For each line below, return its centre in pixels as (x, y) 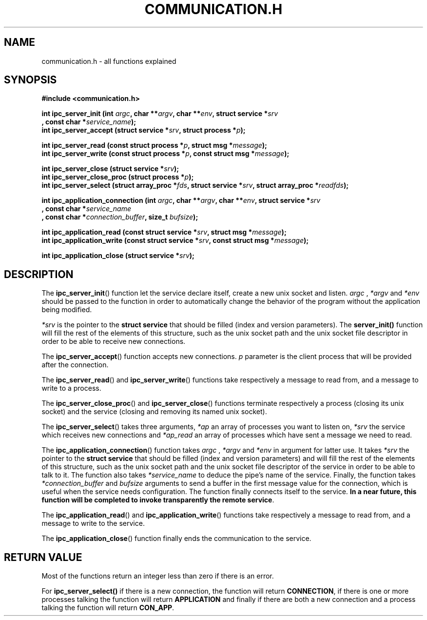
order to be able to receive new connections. (114, 341)
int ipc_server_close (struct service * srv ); (110, 169)
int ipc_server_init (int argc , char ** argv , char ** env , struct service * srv (160, 114)
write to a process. (71, 388)
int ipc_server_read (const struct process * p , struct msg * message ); (154, 145)
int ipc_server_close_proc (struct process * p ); (118, 177)
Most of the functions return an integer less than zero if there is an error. (158, 576)
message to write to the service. (93, 523)
